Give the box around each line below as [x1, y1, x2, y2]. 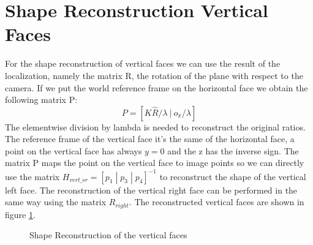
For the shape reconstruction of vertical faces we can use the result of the [5, 57, 281, 70]
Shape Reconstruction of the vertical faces [29, 228, 187, 241]
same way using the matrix [5, 195, 107, 208]
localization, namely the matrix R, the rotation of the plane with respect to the [5, 69, 303, 81]
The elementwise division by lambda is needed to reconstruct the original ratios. [5, 120, 306, 133]
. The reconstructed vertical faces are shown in [129, 195, 304, 208]
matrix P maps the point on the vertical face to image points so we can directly [5, 156, 304, 169]
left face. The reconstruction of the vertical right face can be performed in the [5, 183, 298, 196]
